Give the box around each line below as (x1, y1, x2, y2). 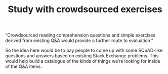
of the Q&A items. (5, 63, 42, 69)
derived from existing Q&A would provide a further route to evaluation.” (5, 38, 153, 44)
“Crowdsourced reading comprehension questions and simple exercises (5, 32, 156, 39)
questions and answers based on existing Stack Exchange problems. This (5, 53, 159, 59)
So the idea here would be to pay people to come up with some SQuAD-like (5, 47, 163, 54)
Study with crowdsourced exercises (7, 4, 163, 15)
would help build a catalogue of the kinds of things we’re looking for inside (5, 58, 161, 64)
